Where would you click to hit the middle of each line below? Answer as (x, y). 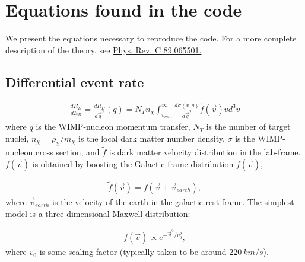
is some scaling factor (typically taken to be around (133, 252)
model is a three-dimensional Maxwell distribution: (98, 213)
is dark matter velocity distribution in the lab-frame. (205, 151)
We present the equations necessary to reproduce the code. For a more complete (151, 38)
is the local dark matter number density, (151, 138)
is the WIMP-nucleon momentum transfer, (113, 127)
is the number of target (248, 127)
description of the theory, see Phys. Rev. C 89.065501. (104, 49)
